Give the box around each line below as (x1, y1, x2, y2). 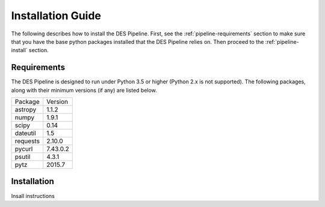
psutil (14, 153, 31, 161)
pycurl (14, 145, 33, 153)
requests (14, 137, 40, 145)
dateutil (14, 129, 36, 137)
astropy (14, 106, 37, 114)
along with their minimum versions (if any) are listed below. (11, 86, 158, 94)
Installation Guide (11, 9, 102, 22)
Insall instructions (11, 192, 55, 199)
